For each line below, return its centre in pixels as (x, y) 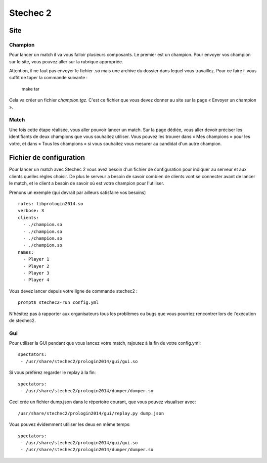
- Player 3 (36, 273)
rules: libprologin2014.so (51, 204)
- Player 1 (36, 259)
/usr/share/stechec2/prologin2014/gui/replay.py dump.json (91, 413)
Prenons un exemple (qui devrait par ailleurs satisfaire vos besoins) (77, 192)
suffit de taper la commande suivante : (48, 78)
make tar (30, 89)
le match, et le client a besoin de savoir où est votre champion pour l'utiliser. (87, 184)
